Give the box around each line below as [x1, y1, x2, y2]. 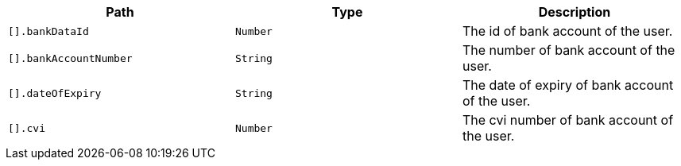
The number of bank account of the [462, 42, 675, 58]
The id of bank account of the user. [462, 23, 673, 39]
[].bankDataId [8, 25, 89, 37]
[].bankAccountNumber [8, 52, 133, 64]
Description [538, 4, 611, 20]
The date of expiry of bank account [462, 77, 674, 93]
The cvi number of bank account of [462, 112, 674, 128]
